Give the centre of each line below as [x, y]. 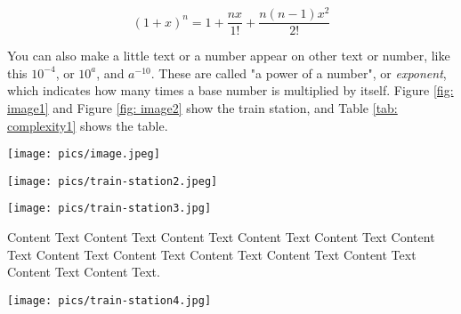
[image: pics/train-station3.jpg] [109, 209]
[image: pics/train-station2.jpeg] [113, 181]
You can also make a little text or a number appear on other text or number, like [229, 56]
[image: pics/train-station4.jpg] [109, 300]
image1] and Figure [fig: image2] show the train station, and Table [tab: [202, 107]
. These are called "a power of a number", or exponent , [299, 72]
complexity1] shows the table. [88, 125]
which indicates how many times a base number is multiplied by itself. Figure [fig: [230, 90]
